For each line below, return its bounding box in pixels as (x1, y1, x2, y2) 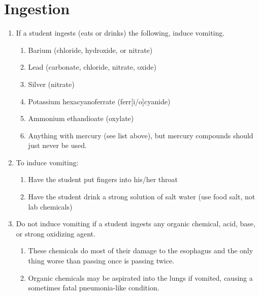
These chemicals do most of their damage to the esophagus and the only (28, 245, 253, 256)
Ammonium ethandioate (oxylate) (28, 113, 134, 124)
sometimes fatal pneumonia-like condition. (28, 282, 159, 293)
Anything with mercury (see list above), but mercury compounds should (28, 130, 253, 140)
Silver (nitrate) (28, 78, 75, 89)
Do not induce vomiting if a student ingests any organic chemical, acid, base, (16, 218, 255, 229)
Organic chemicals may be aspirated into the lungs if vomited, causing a (28, 272, 253, 283)
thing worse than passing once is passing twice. (28, 255, 175, 266)
